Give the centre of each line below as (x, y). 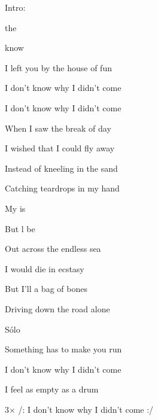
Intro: (15, 7)
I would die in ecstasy (45, 268)
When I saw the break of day (58, 128)
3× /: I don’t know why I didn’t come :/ (79, 409)
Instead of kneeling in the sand (61, 168)
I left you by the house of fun (58, 67)
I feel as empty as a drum (52, 389)
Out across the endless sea (53, 249)
